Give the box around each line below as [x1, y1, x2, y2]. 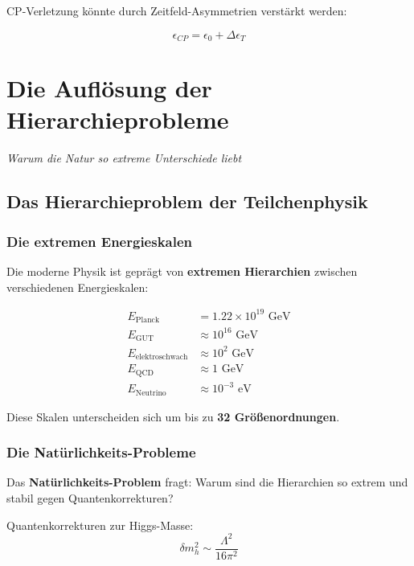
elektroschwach [135, 353, 188, 362]
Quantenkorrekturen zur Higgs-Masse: [6, 516, 194, 533]
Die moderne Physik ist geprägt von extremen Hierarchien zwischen [6, 262, 358, 279]
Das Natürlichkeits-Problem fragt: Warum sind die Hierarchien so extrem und [6, 474, 408, 490]
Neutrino [135, 388, 166, 397]
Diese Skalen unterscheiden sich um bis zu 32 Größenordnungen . [6, 408, 340, 424]
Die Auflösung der [6, 72, 212, 105]
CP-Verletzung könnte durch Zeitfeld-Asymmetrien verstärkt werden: [6, 2, 347, 18]
